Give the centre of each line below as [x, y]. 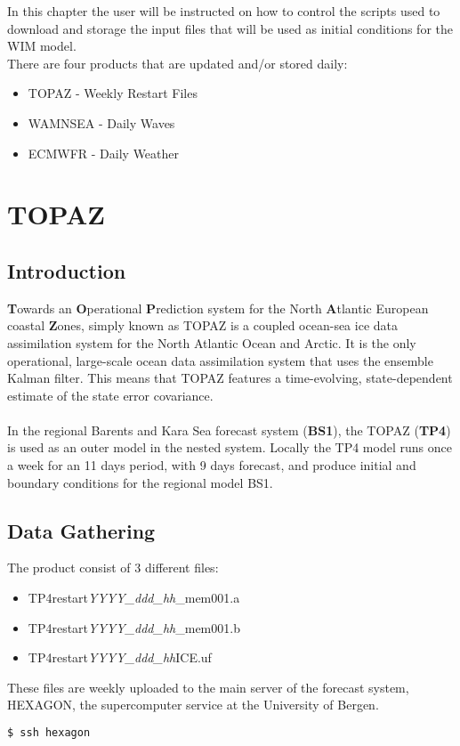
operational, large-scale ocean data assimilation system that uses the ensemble [220, 360]
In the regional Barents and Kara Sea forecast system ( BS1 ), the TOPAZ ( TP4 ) [229, 430]
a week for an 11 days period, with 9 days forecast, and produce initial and [212, 465]
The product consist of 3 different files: [113, 568]
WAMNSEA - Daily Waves [101, 122]
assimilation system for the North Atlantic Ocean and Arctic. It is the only [212, 342]
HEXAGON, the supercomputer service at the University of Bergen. [193, 705]
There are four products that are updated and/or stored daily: [178, 63]
